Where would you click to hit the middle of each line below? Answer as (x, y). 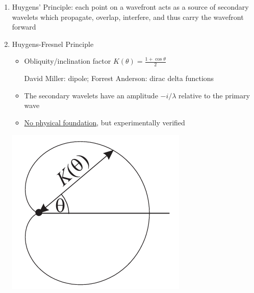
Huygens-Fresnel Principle (53, 44)
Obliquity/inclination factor (68, 61)
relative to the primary (214, 95)
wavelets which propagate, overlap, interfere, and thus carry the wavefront (128, 17)
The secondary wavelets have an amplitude (91, 95)
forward (24, 27)
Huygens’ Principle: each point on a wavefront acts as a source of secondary (130, 7)
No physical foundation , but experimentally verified (105, 122)
